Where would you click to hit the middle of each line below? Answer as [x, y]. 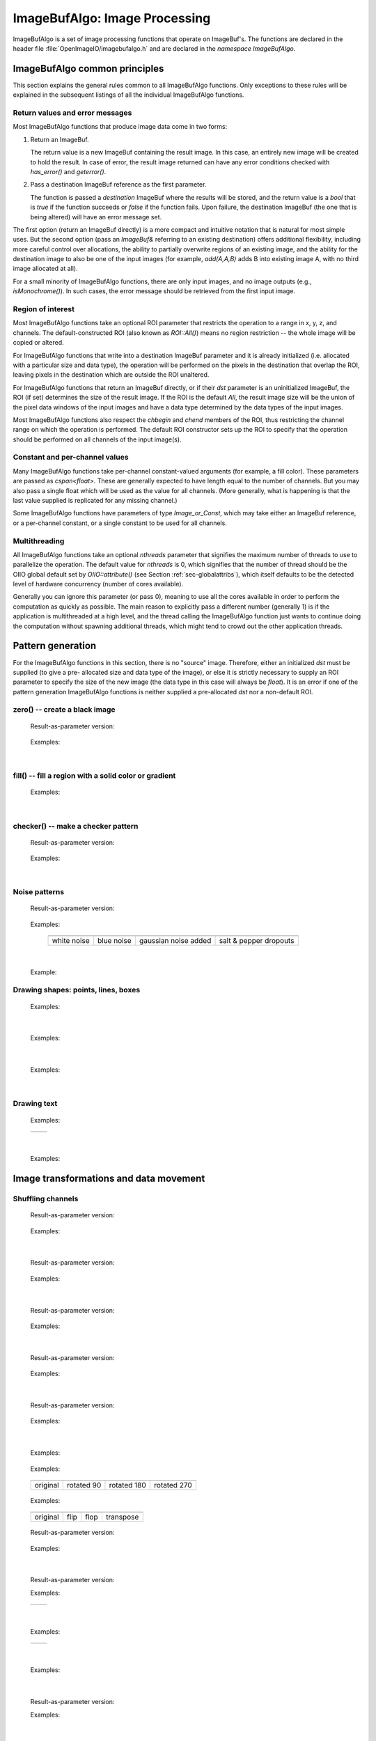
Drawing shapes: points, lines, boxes [77, 990]
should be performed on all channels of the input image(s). [97, 439]
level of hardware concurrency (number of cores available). [98, 584]
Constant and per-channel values [71, 458]
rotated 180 [127, 1485]
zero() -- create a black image [64, 710]
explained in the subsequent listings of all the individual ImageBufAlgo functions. [128, 95]
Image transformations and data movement [109, 1179]
